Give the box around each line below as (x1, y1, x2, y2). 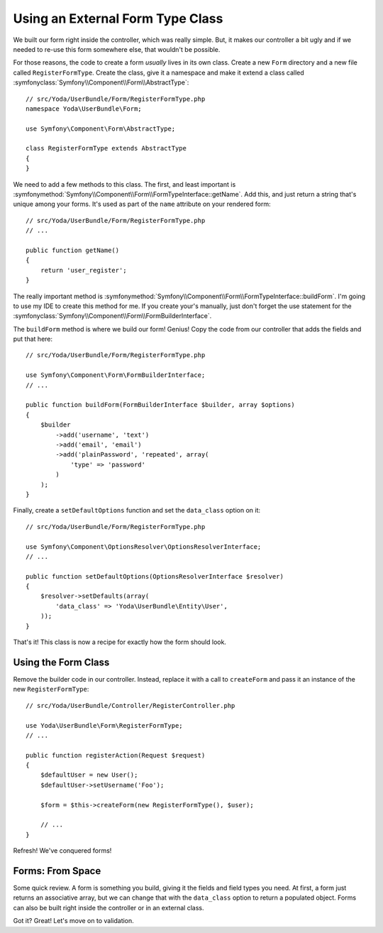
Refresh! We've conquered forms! (13, 846, 112, 855)
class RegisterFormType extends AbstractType (26, 144, 187, 153)
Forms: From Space (13, 865, 101, 877)
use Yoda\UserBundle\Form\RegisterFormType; (26, 721, 184, 729)
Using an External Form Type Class (13, 11, 223, 26)
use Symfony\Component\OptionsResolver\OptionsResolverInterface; (26, 542, 262, 550)
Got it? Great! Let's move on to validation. (13, 917, 134, 925)
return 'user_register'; (40, 266, 127, 274)
